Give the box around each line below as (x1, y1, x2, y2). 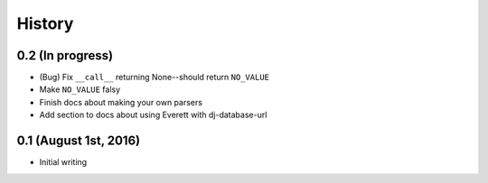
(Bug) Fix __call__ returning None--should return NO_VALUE (39, 72, 270, 83)
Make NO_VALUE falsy (39, 84, 121, 95)
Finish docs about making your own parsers (39, 96, 203, 107)
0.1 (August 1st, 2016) (16, 133, 140, 149)
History (16, 14, 74, 33)
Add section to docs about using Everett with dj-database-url (39, 109, 267, 121)
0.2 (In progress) (16, 48, 114, 63)
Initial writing (39, 157, 88, 168)
